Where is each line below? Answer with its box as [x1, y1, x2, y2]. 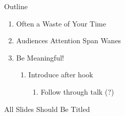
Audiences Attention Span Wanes [16, 35, 121, 46]
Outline [4, 1, 28, 11]
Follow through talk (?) [40, 86, 114, 97]
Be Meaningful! [16, 52, 64, 63]
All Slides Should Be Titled [4, 103, 90, 114]
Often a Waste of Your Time [16, 18, 106, 28]
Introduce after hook [28, 69, 93, 80]
